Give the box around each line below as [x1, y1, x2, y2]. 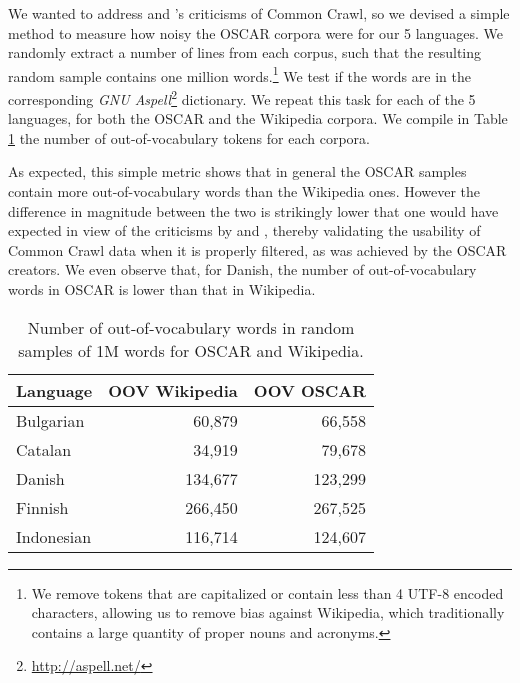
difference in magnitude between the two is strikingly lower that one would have [8, 200, 499, 221]
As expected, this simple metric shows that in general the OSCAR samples [8, 161, 467, 182]
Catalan [16, 437, 72, 461]
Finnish [16, 495, 69, 519]
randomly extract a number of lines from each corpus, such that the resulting [8, 42, 482, 63]
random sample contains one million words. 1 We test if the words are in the [8, 62, 471, 86]
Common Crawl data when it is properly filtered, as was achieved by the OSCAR [8, 239, 507, 260]
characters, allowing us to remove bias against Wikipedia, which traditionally [31, 602, 505, 623]
